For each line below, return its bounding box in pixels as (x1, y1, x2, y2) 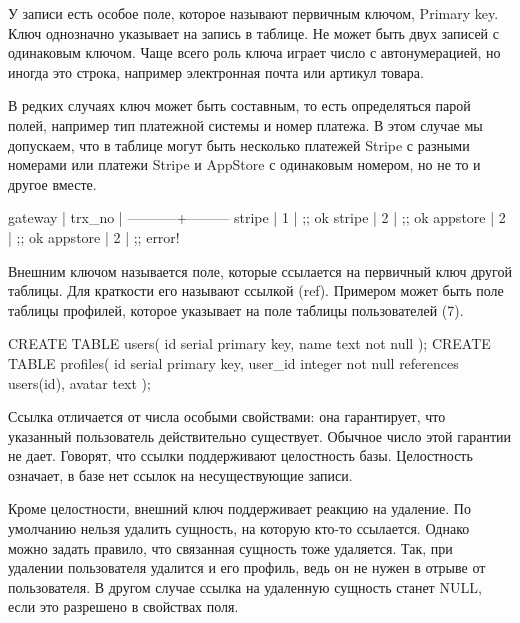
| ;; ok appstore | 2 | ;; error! (8, 226, 180, 247)
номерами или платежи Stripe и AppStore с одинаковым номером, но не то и (8, 154, 481, 175)
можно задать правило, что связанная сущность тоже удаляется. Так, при (8, 537, 453, 558)
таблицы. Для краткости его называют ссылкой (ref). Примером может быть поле (8, 280, 504, 301)
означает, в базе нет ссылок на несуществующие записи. (8, 464, 353, 485)
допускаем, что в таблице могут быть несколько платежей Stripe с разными (8, 134, 470, 155)
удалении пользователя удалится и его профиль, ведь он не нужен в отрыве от (8, 557, 486, 578)
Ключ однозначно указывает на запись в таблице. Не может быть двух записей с (8, 22, 499, 43)
